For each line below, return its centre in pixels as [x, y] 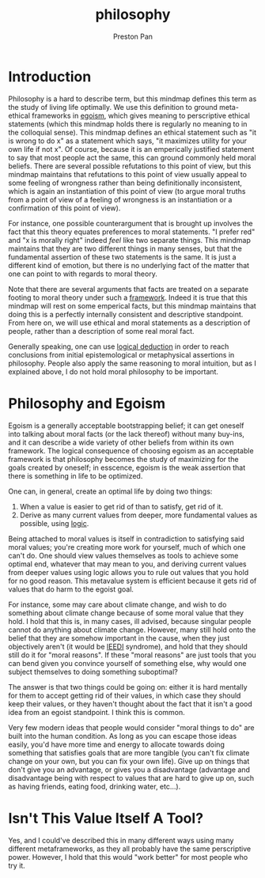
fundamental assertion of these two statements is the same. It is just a [122, 257]
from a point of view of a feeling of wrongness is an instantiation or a [120, 199]
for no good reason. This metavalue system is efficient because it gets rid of [132, 581]
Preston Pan [133, 36]
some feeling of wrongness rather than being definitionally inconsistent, [125, 183]
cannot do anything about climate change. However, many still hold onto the [132, 630]
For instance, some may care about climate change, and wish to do [117, 604]
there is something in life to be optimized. [76, 475]
